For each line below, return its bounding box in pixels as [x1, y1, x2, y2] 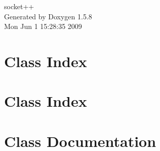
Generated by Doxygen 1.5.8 [4, 11, 92, 21]
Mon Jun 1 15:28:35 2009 [4, 21, 82, 32]
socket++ [4, 1, 34, 11]
